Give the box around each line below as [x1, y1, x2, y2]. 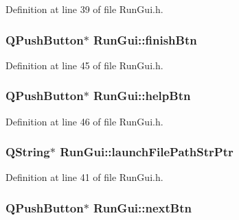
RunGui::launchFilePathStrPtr [60, 143, 234, 160]
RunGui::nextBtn [93, 199, 192, 216]
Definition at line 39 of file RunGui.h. [5, 2, 163, 16]
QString [5, 143, 50, 160]
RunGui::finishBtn [93, 31, 197, 48]
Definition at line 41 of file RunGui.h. [5, 170, 163, 184]
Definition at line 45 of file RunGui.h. [5, 58, 163, 72]
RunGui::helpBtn [93, 87, 191, 104]
